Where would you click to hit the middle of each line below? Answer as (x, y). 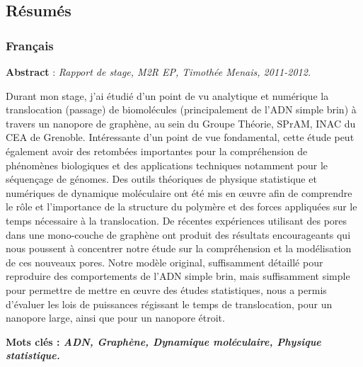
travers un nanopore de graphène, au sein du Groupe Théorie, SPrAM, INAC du (181, 123)
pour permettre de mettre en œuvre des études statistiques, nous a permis (166, 289)
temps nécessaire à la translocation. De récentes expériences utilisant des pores (177, 220)
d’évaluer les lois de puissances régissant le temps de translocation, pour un (169, 304)
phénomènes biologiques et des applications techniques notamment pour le (167, 165)
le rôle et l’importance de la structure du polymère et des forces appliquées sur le (181, 207)
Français (30, 45)
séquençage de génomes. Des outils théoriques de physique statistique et (161, 179)
